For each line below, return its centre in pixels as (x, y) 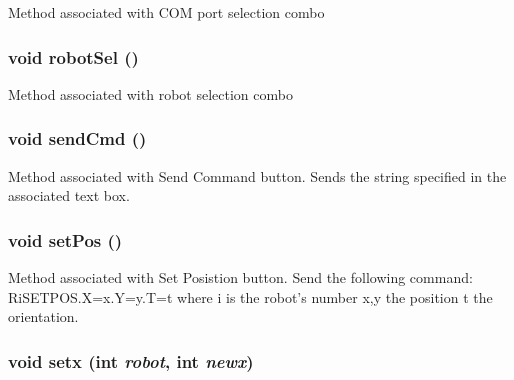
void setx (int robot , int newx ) (131, 360)
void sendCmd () (77, 138)
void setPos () (65, 239)
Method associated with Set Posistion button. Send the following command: (240, 277)
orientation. (43, 316)
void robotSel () (73, 56)
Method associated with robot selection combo (150, 93)
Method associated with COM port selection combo (166, 12)
